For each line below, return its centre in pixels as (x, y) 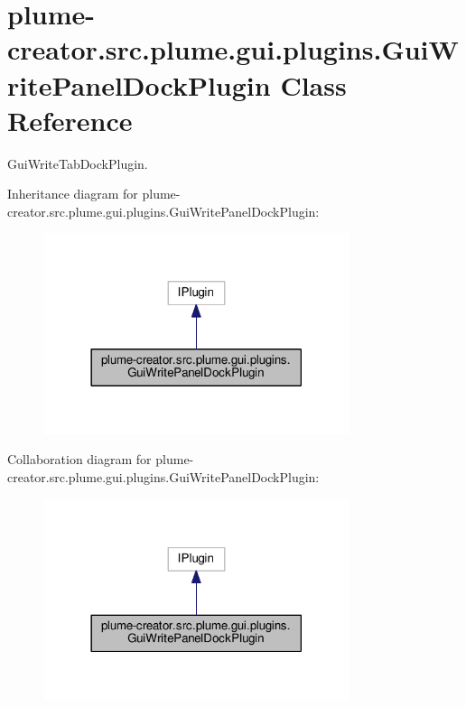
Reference (70, 120)
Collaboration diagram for (79, 459)
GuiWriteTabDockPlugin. (78, 163)
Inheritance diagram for (73, 194)
